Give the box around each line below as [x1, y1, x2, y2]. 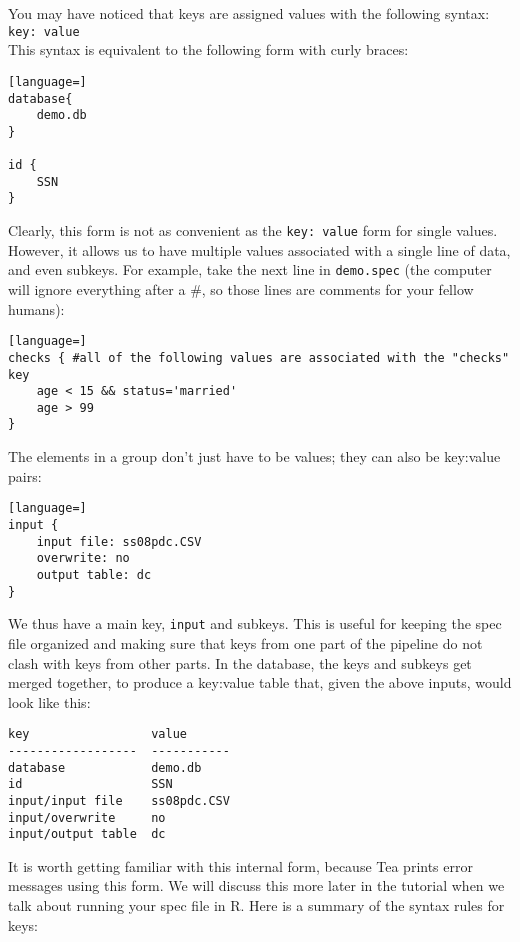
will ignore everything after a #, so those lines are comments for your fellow [8, 279, 474, 299]
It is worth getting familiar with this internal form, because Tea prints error [8, 855, 473, 876]
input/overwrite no [8, 810, 166, 825]
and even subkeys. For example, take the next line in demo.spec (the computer [8, 259, 492, 280]
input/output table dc [8, 827, 166, 842]
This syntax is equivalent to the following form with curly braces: [8, 39, 409, 60]
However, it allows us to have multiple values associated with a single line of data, [8, 239, 511, 260]
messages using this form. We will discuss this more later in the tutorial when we [8, 875, 505, 896]
